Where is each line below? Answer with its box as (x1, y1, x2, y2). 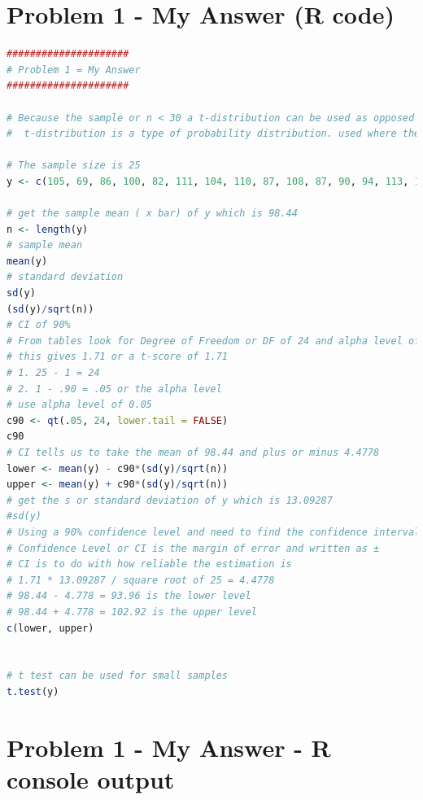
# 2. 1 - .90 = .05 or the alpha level (7, 383, 222, 395)
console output (7, 762, 175, 795)
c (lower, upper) (7, 622, 94, 634)
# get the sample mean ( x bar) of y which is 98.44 (7, 208, 298, 220)
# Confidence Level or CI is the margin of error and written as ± (7, 542, 380, 554)
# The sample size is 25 (7, 160, 141, 172)
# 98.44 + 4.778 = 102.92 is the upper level (7, 605, 257, 618)
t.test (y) (7, 685, 59, 697)
